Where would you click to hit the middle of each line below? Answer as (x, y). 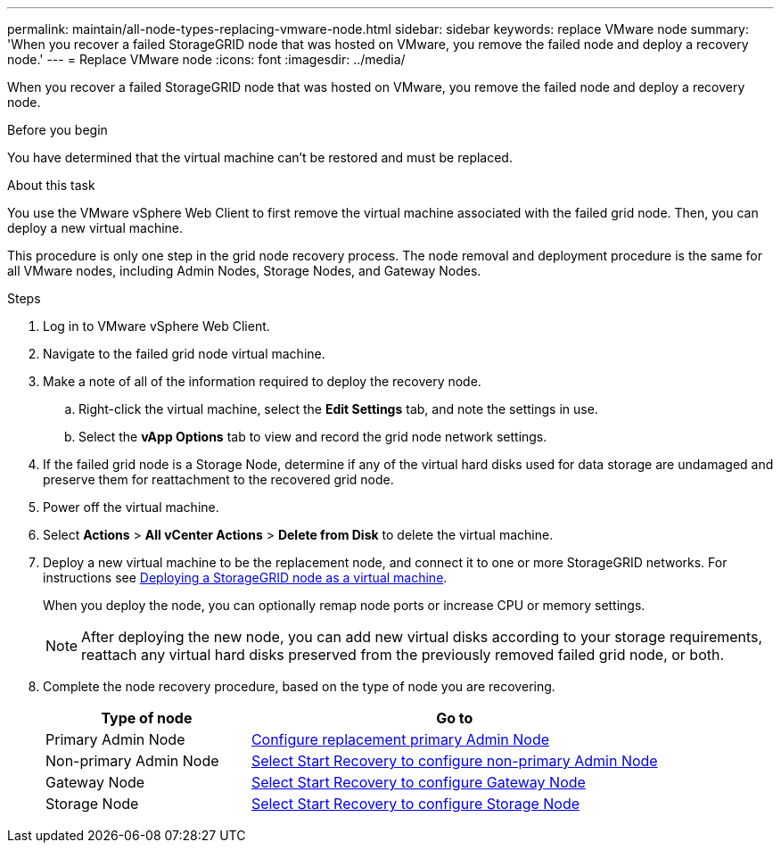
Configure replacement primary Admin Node (400, 739)
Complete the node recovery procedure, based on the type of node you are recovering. (299, 686)
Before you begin (58, 130)
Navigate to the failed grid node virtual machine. (184, 354)
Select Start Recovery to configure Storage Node (415, 804)
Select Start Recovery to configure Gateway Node (418, 782)
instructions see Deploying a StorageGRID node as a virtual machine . (245, 578)
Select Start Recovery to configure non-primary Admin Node (454, 761)
